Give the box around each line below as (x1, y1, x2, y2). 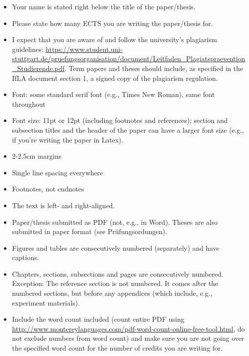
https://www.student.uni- (45, 44, 123, 54)
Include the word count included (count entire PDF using (12, 314, 184, 324)
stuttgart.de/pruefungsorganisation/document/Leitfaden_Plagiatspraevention (12, 53, 245, 64)
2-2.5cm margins (12, 151, 62, 161)
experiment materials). (12, 297, 80, 308)
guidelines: (12, 44, 44, 54)
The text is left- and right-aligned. (12, 200, 115, 210)
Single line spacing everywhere (12, 167, 103, 177)
